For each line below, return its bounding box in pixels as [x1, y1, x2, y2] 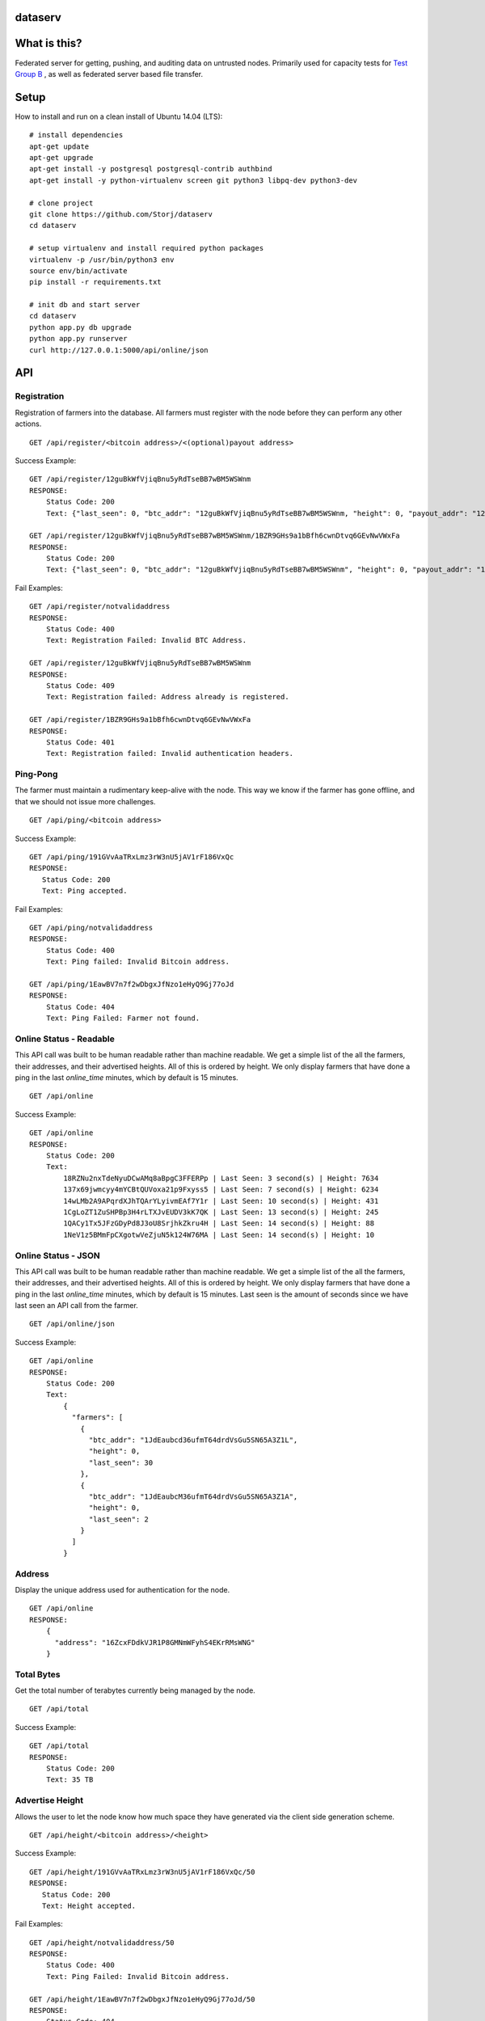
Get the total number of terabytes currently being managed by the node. [15, 1686, 256, 1695]
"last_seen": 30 [89, 1458, 154, 1467]
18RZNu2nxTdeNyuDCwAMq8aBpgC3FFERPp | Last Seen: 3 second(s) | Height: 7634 [63, 1173, 379, 1183]
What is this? [15, 36, 82, 50]
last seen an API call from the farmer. [15, 1301, 139, 1310]
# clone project [29, 198, 94, 208]
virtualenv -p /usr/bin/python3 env [29, 255, 175, 264]
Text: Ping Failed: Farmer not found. [45, 1014, 200, 1023]
